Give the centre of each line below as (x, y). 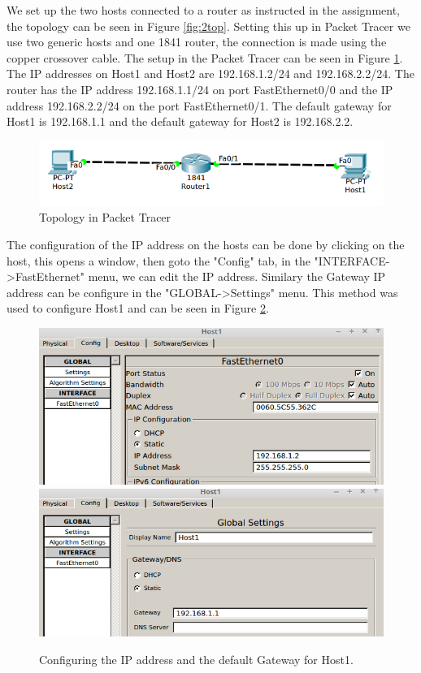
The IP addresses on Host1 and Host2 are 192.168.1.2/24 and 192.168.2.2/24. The (210, 73)
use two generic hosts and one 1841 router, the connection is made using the (197, 42)
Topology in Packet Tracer (105, 217)
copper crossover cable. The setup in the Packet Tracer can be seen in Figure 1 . (205, 57)
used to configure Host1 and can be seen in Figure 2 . (138, 308)
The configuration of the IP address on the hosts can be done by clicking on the (206, 244)
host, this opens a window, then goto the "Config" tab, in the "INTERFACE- (198, 260)
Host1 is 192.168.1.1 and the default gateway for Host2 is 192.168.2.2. (180, 121)
